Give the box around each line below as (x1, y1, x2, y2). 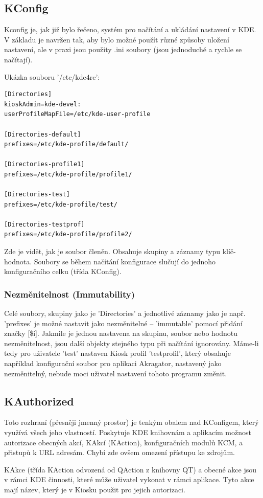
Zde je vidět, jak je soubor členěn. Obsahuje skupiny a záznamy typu (4, 246, 221, 257)
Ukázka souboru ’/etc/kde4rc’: (4, 71, 100, 82)
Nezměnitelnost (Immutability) (4, 287, 135, 300)
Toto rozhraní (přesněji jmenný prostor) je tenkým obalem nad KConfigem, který (4, 417, 259, 427)
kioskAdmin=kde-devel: (4, 100, 81, 108)
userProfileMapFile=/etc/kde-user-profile (4, 110, 151, 118)
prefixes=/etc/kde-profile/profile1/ (4, 170, 132, 178)
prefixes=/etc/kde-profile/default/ (4, 141, 129, 148)
